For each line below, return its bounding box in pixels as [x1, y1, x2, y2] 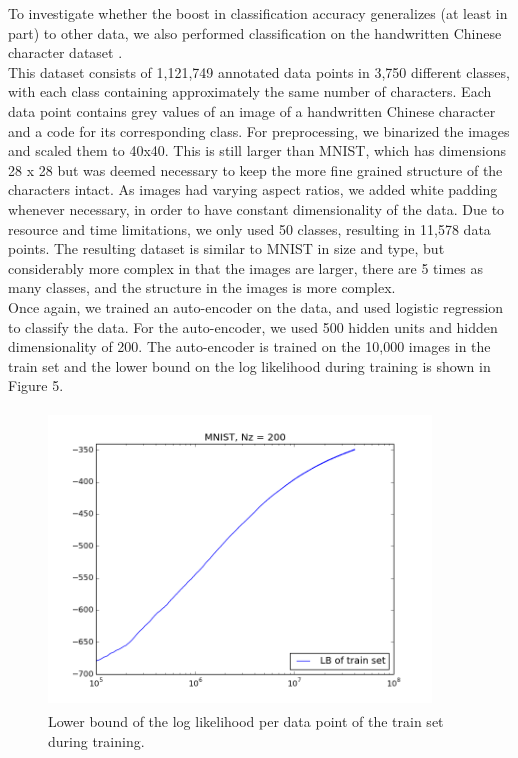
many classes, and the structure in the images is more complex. [8, 277, 396, 298]
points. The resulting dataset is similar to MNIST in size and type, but [8, 238, 445, 259]
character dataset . [8, 42, 123, 63]
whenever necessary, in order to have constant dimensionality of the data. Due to [8, 198, 505, 219]
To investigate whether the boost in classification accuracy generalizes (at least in [8, 3, 508, 23]
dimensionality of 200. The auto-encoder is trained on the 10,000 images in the [8, 336, 491, 357]
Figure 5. [8, 375, 64, 396]
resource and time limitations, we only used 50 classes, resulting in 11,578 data [8, 218, 491, 239]
